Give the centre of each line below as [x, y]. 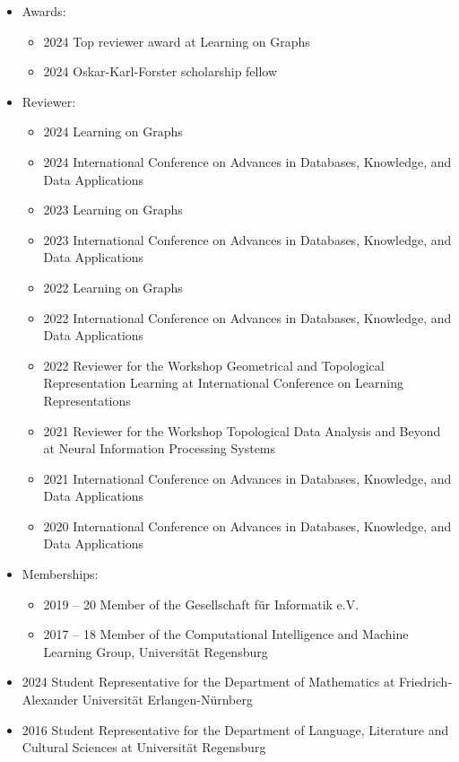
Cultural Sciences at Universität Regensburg [144, 747]
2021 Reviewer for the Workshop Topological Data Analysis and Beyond [242, 430]
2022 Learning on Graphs [113, 287]
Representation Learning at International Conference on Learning [224, 383]
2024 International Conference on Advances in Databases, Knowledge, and [247, 161]
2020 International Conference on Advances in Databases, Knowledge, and [247, 526]
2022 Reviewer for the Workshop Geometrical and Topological [214, 365]
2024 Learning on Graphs [113, 131]
